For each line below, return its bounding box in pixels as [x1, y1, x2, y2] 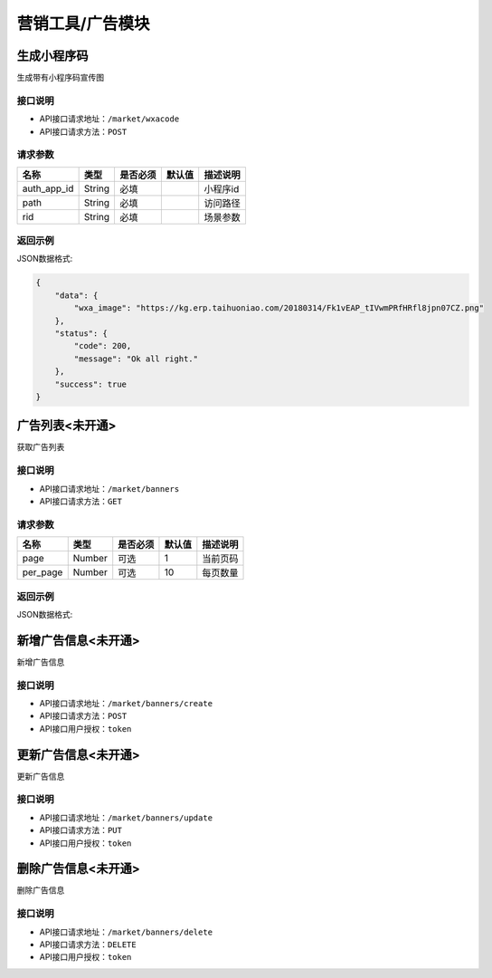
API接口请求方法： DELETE [39, 939, 137, 950]
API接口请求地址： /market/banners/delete [39, 926, 213, 937]
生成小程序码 [16, 48, 89, 63]
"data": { [54, 290, 99, 301]
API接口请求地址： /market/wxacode [39, 113, 180, 124]
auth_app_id [22, 182, 74, 195]
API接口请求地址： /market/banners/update [39, 811, 213, 823]
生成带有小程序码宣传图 [16, 72, 104, 83]
